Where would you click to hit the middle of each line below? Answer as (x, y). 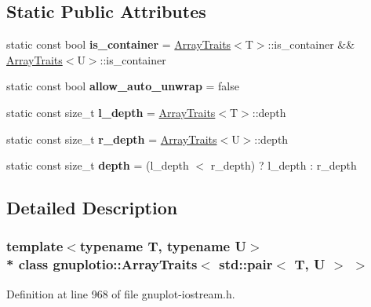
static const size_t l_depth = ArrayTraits (111, 112)
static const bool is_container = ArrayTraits (119, 44)
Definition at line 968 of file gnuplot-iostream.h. (121, 293)
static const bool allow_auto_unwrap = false (123, 86)
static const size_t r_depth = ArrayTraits (112, 139)
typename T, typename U (163, 246)
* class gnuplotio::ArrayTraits (102, 264)
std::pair (246, 264)
